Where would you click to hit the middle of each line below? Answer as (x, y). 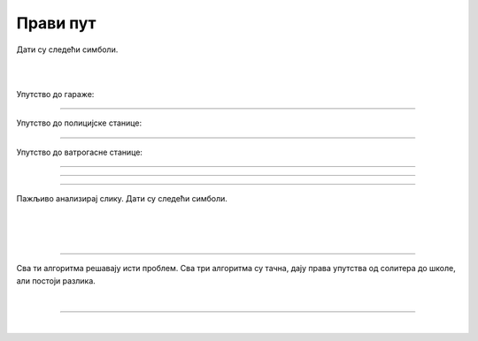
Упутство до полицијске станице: (79, 123)
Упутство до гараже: (55, 94)
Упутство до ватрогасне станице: (80, 152)
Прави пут (56, 23)
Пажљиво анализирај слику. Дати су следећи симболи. (122, 198)
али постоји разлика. (56, 280)
